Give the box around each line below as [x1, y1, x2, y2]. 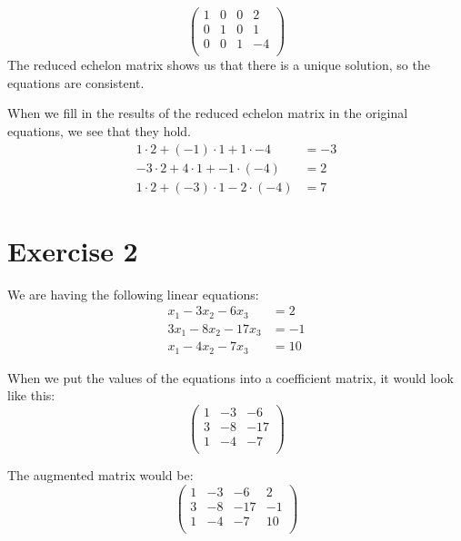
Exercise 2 [7, 231, 138, 269]
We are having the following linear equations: [7, 284, 259, 303]
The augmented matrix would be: [7, 466, 194, 485]
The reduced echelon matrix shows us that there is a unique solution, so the [7, 55, 430, 74]
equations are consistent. [7, 73, 145, 92]
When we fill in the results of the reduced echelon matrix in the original [7, 103, 408, 123]
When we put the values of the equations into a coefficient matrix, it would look [7, 368, 454, 387]
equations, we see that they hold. [7, 121, 191, 140]
